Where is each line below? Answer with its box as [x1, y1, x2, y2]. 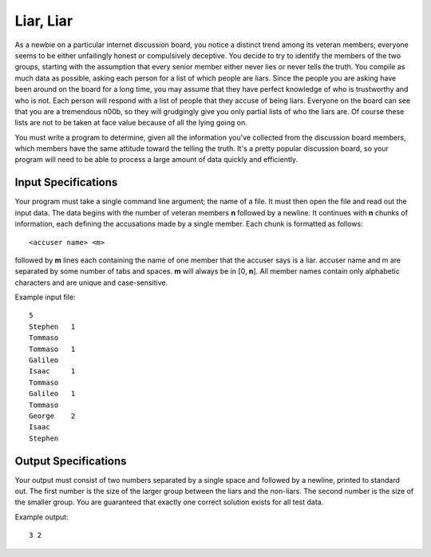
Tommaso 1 [29, 344, 76, 354]
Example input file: [14, 292, 76, 302]
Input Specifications [14, 176, 118, 189]
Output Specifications [14, 454, 127, 468]
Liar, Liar [14, 12, 73, 30]
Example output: [14, 512, 69, 522]
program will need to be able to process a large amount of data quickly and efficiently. [14, 155, 299, 164]
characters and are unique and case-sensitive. [14, 278, 168, 287]
